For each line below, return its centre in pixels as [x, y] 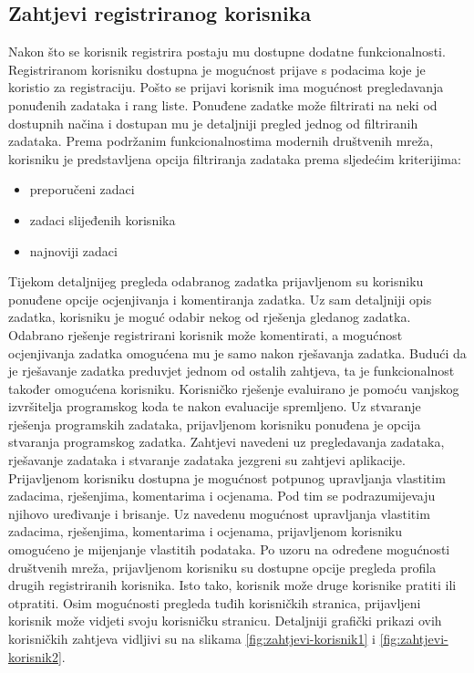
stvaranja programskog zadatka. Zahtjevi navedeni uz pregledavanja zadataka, [227, 442]
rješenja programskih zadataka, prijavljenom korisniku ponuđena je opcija [215, 424]
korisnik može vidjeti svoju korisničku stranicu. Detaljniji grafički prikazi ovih [225, 621]
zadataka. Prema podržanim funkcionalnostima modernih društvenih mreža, [221, 141]
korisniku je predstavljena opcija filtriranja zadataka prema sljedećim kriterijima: [235, 158]
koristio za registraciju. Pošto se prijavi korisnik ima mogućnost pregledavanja [226, 87]
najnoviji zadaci [73, 250]
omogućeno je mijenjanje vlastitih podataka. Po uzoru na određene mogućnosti [229, 549]
